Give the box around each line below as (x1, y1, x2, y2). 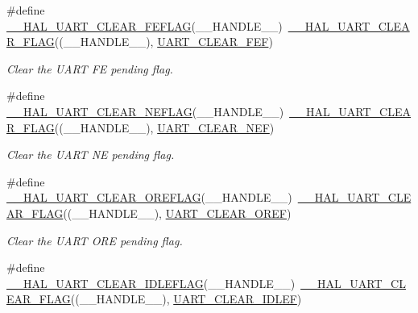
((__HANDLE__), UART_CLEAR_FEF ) (54, 33, 273, 50)
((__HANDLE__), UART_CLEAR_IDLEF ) (70, 290, 302, 307)
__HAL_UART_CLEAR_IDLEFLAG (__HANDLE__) (6, 274, 296, 291)
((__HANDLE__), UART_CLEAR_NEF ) (54, 119, 275, 136)
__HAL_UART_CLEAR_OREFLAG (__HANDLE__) (6, 189, 292, 206)
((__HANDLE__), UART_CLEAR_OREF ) (63, 204, 292, 221)
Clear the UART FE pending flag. (6, 60, 173, 77)
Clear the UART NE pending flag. (6, 146, 175, 163)
